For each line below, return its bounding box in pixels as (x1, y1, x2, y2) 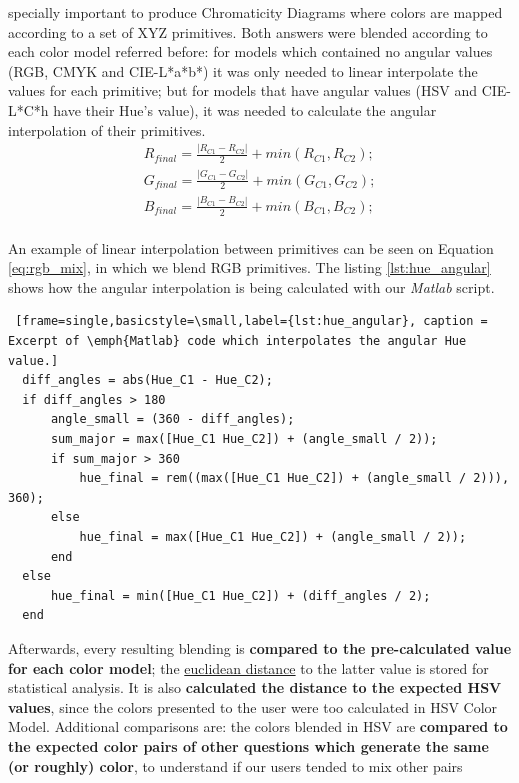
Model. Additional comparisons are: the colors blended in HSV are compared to (8, 716, 508, 737)
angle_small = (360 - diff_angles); (50, 412, 295, 427)
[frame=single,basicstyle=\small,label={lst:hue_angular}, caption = (15, 314, 488, 329)
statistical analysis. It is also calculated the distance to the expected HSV (8, 677, 502, 698)
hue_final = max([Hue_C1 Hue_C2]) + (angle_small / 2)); (79, 530, 467, 545)
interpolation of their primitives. (8, 119, 206, 140)
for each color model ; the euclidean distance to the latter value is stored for (8, 657, 489, 678)
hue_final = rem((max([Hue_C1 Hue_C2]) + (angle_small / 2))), (79, 471, 510, 486)
